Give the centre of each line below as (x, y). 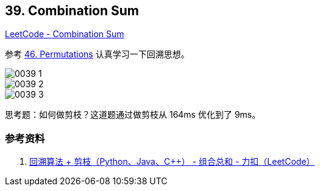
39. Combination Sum (72, 11)
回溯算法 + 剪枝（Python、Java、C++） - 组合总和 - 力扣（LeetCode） (172, 162)
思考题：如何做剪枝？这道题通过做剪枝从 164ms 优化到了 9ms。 (133, 115)
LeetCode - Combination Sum (65, 34)
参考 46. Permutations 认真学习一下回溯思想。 (97, 54)
